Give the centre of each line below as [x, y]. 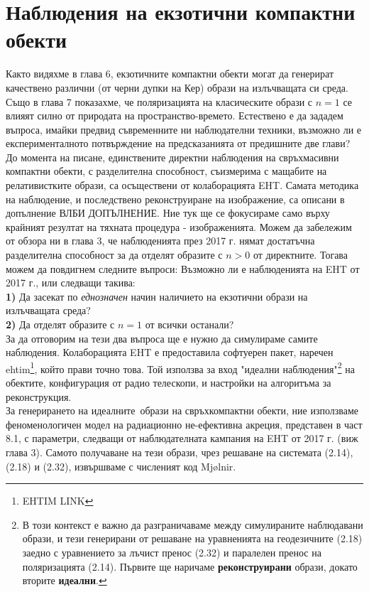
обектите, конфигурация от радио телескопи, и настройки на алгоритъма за [169, 383]
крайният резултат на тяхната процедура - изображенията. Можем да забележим [179, 226]
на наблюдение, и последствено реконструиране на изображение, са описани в [175, 199]
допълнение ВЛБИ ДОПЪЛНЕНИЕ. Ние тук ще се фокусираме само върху [168, 213]
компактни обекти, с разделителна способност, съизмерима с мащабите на [166, 171]
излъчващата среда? [48, 310]
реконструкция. [39, 396]
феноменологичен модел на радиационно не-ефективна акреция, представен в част [184, 424]
